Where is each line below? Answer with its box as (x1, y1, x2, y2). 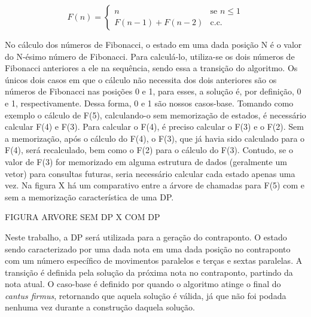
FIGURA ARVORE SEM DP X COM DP (5, 211, 160, 223)
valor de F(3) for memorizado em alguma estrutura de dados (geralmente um (5, 155, 287, 167)
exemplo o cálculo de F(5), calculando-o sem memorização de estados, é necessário (5, 108, 306, 121)
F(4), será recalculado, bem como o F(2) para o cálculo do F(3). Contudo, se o (5, 144, 293, 156)
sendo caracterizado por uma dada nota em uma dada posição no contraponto (5, 242, 291, 255)
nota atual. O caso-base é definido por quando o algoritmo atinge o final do (5, 278, 281, 290)
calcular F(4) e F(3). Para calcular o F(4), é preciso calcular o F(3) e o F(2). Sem (5, 120, 304, 133)
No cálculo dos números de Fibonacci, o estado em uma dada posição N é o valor (5, 38, 302, 50)
